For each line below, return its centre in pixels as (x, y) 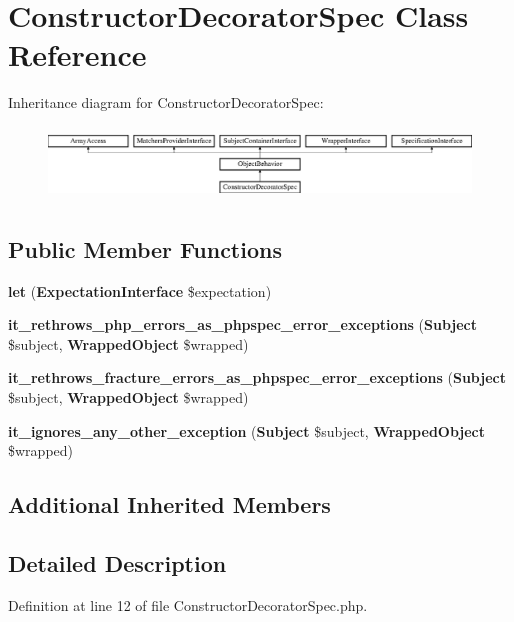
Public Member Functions (145, 248)
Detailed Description (117, 562)
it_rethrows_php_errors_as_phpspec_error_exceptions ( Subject (243, 324)
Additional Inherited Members (169, 504)
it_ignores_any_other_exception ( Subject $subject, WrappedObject (247, 430)
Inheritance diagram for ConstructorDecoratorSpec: (166, 102)
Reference (77, 54)
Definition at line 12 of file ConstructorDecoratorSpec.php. (188, 604)
